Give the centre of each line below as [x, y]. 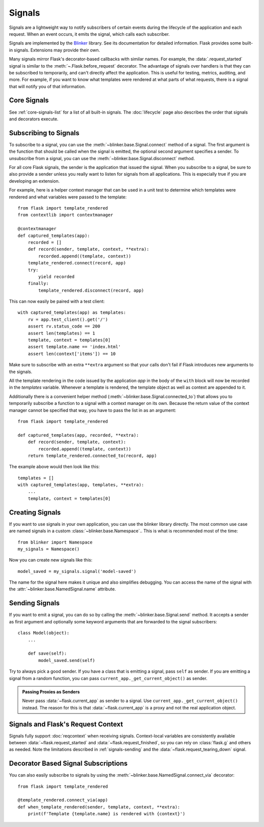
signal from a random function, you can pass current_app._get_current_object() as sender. [108, 678]
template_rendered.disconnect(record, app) [91, 290]
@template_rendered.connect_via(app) [63, 800]
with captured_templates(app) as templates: [72, 313]
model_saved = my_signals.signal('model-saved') [77, 571]
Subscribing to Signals [44, 133]
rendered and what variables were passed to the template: [68, 197]
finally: [38, 284]
